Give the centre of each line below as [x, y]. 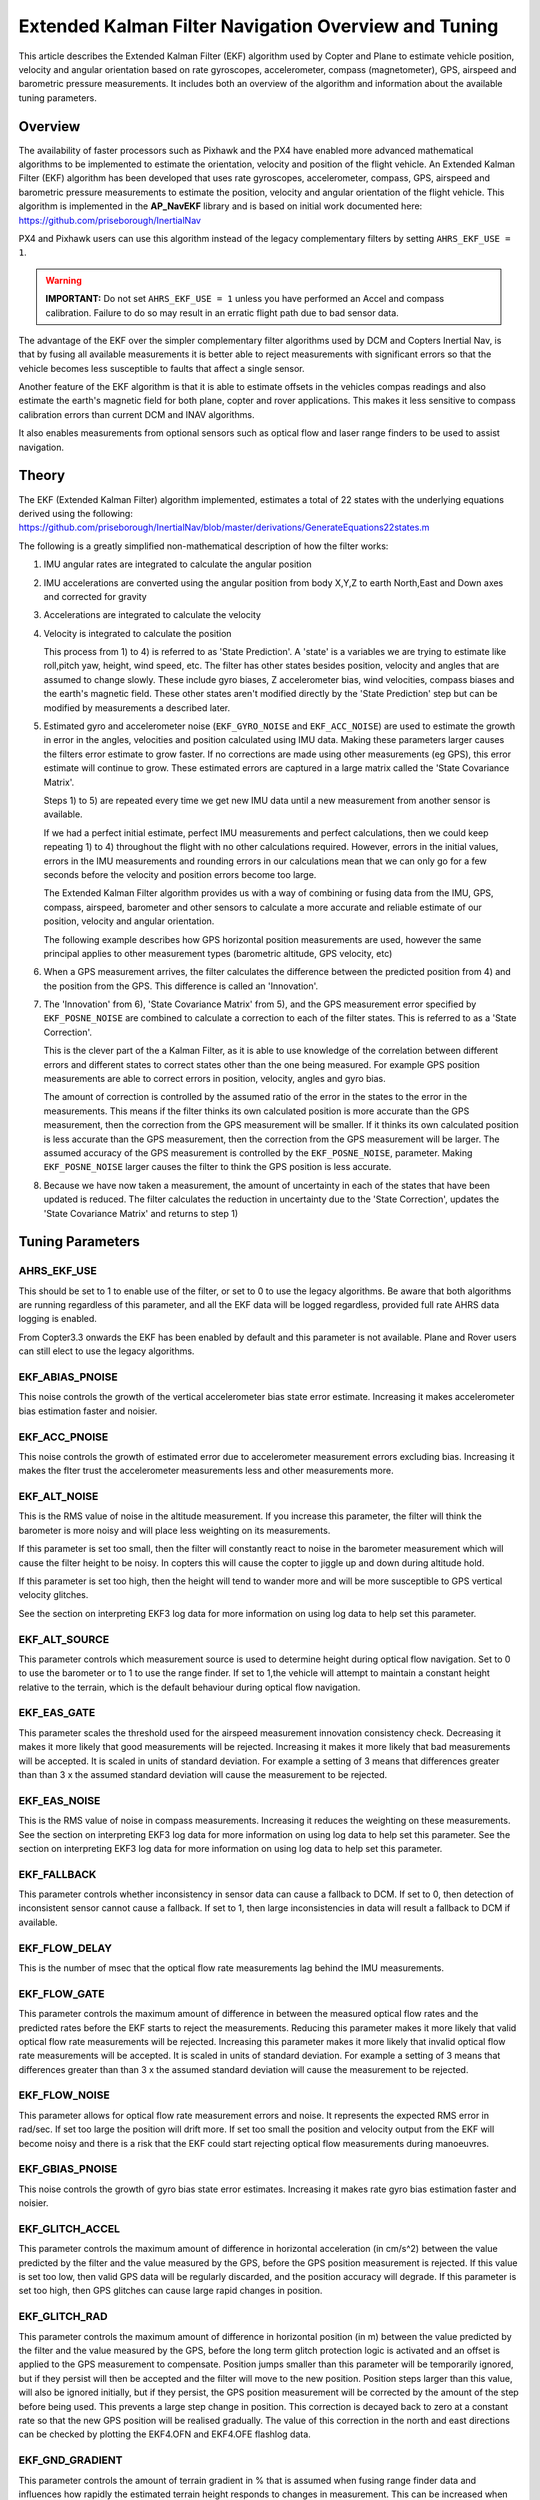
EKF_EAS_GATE [57, 1713]
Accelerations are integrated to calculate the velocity [152, 615]
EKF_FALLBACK [57, 1874]
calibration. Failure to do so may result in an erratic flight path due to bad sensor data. [222, 312]
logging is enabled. [57, 1319]
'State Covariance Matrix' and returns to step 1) [141, 1213]
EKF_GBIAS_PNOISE [68, 2169]
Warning [63, 280]
